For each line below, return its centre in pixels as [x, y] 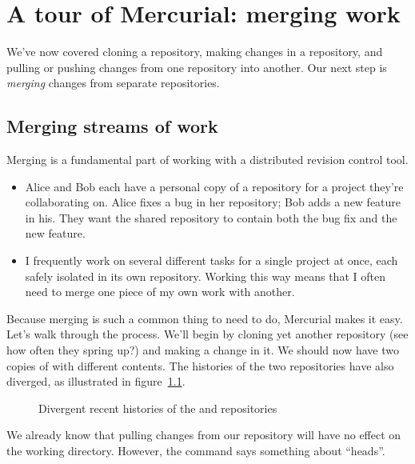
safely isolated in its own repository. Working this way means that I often [205, 276]
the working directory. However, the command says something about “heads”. [196, 451]
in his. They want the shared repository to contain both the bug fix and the [211, 217]
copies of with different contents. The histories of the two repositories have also [200, 365]
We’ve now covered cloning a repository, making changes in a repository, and [195, 52]
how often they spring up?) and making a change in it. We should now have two [203, 350]
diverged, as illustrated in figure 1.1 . [96, 381]
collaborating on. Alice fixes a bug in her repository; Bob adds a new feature [213, 202]
